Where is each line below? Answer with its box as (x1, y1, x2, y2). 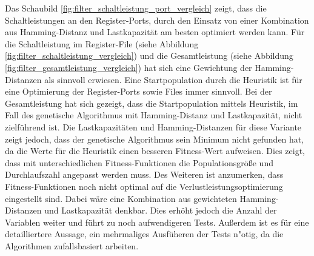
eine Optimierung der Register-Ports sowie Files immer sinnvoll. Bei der (5, 85, 272, 98)
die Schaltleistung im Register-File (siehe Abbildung (5, 37, 199, 50)
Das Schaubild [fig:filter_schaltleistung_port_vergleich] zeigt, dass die (5, 2, 267, 14)
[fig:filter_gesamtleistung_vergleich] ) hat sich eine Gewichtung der (5, 61, 252, 73)
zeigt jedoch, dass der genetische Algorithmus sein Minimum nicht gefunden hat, (5, 132, 304, 145)
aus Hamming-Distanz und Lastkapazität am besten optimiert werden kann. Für (5, 25, 305, 38)
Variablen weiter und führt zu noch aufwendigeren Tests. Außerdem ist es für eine (5, 215, 309, 228)
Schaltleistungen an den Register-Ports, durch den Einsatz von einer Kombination (5, 13, 309, 26)
